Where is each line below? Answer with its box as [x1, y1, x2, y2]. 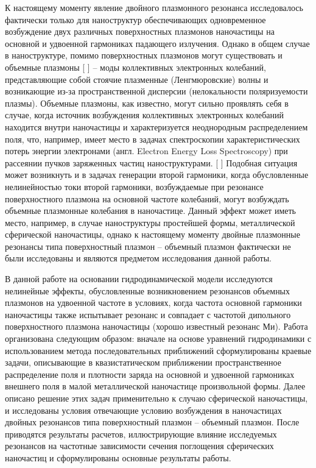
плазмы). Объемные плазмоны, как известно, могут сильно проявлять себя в [5, 96, 289, 109]
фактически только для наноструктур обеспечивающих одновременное [5, 13, 266, 26]
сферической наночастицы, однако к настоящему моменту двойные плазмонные [5, 228, 300, 241]
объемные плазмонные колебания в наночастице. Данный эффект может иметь [5, 204, 296, 217]
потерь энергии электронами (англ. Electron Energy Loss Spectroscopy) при [5, 144, 288, 157]
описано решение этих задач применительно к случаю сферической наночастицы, [5, 392, 308, 404]
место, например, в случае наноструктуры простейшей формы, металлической [5, 216, 295, 229]
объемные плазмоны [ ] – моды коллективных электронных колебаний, [5, 60, 266, 73]
